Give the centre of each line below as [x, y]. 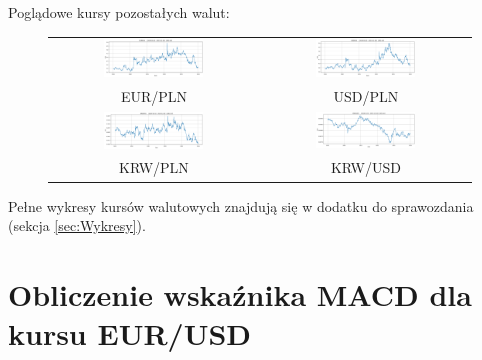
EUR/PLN [154, 95]
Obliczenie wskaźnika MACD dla [240, 293]
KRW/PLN [154, 167]
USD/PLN [366, 95]
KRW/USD [365, 167]
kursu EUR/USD [130, 333]
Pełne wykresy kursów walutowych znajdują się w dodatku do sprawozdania [241, 205]
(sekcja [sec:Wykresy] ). [77, 225]
